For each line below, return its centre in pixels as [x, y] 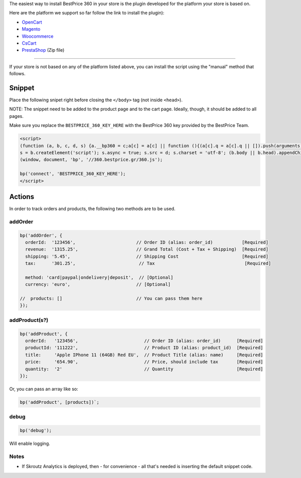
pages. [16, 116]
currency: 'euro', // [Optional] [98, 284]
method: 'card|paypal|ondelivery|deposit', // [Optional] [99, 277]
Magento [31, 29]
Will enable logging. [30, 443]
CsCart [29, 43]
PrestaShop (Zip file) [43, 50]
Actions [22, 196]
